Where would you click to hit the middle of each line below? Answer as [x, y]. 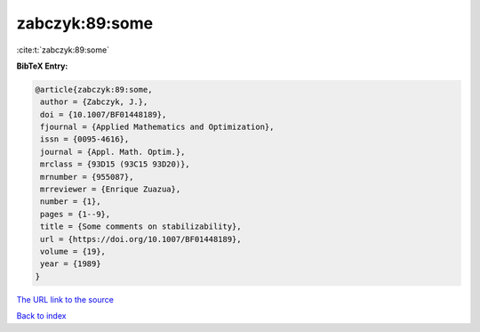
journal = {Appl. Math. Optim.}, [113, 152]
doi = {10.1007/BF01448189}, [104, 114]
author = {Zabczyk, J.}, [94, 102]
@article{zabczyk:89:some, [94, 89]
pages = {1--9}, [76, 214]
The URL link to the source [65, 299]
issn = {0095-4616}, [85, 139]
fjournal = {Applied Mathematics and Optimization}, [157, 127]
